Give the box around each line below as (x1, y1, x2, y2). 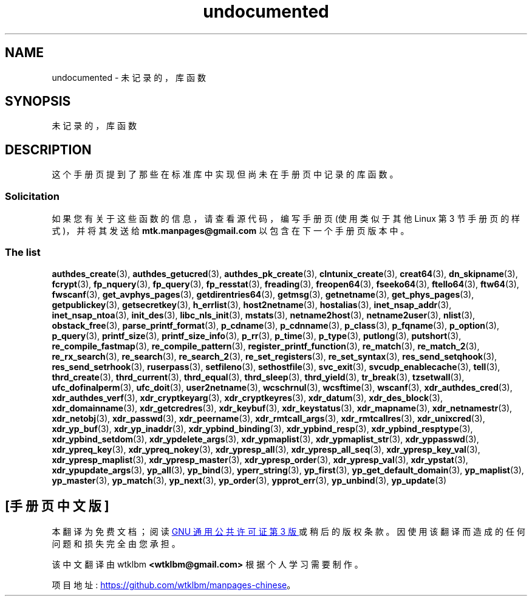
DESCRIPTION (5, 142, 92, 157)
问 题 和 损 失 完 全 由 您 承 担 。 (52, 538, 180, 549)
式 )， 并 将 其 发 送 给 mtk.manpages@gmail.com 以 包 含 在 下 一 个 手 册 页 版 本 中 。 (52, 225, 409, 236)
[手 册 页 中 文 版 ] (5, 498, 109, 514)
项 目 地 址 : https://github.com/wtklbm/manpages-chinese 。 (52, 579, 296, 590)
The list (5, 246, 41, 259)
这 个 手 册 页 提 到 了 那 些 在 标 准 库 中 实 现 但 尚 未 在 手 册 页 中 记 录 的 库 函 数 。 (52, 169, 398, 180)
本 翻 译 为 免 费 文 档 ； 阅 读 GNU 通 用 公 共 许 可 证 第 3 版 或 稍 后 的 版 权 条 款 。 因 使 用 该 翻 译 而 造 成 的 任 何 (52, 526, 525, 537)
